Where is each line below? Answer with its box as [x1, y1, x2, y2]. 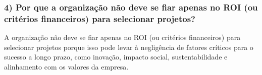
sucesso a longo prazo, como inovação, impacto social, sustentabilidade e [4, 51, 228, 62]
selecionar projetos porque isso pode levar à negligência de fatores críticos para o [4, 41, 253, 52]
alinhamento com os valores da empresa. [4, 61, 129, 71]
